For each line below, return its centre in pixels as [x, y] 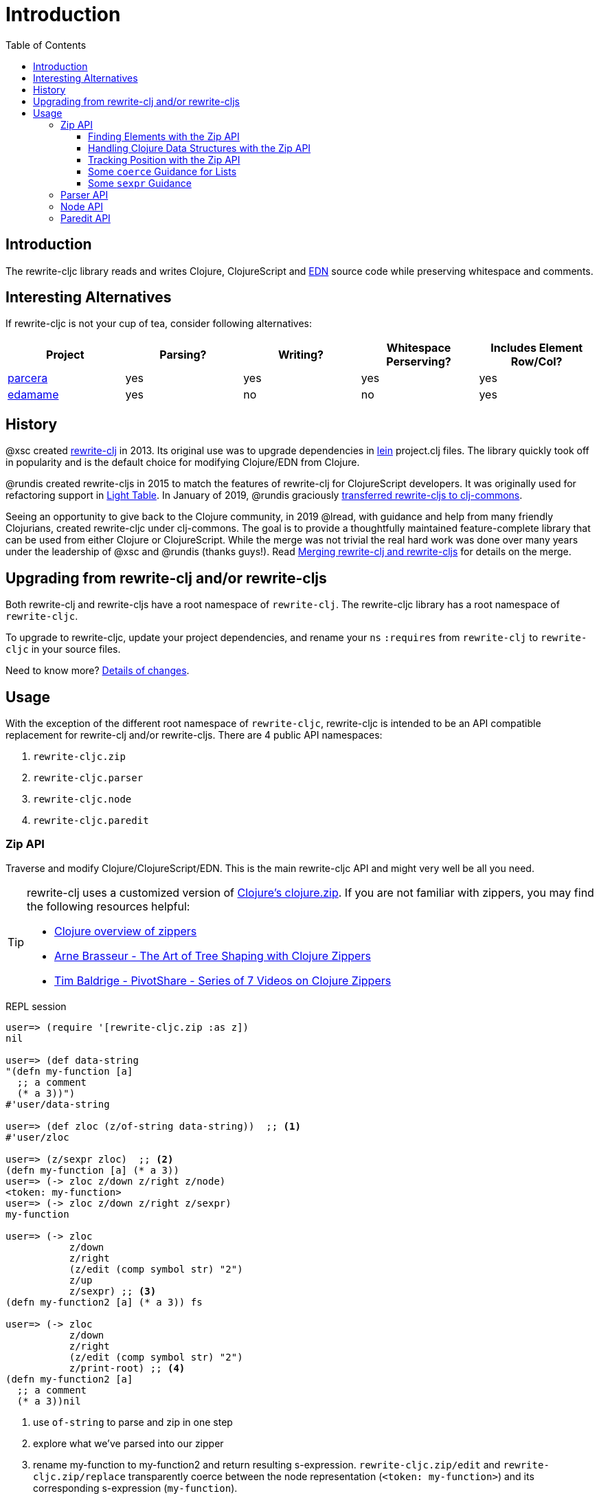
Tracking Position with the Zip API [164, 159]
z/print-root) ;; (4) [127, 1368]
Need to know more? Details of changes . [98, 671]
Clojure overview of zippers [126, 931]
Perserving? [419, 362]
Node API [82, 206]
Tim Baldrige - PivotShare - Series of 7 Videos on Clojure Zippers [223, 980]
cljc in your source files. [63, 649]
